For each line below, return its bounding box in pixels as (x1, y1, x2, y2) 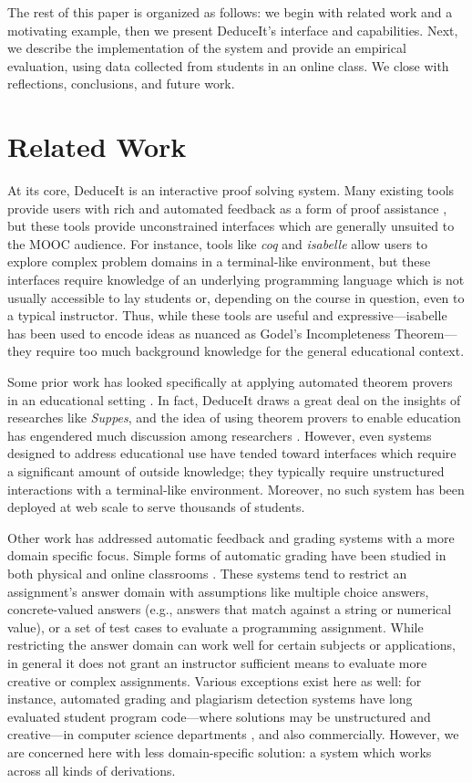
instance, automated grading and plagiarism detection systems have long (7, 689, 413, 708)
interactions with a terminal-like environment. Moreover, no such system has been (7, 479, 465, 498)
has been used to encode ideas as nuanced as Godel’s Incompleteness (7, 323, 391, 342)
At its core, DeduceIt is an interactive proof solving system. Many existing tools (7, 181, 455, 200)
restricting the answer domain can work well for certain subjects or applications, (7, 635, 456, 654)
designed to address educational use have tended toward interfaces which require (7, 444, 457, 463)
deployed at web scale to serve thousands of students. (7, 497, 305, 517)
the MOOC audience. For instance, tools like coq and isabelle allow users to (7, 234, 428, 253)
